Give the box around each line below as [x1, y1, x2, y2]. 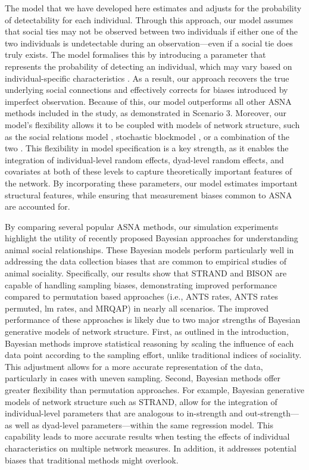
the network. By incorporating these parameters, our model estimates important [5, 176, 298, 189]
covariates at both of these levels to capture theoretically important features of [5, 165, 292, 178]
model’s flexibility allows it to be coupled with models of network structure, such [5, 118, 300, 130]
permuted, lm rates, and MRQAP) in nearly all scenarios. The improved [5, 301, 269, 314]
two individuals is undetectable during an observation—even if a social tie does [5, 36, 293, 49]
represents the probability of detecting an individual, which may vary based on [5, 60, 292, 72]
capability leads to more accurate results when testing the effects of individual [5, 430, 290, 443]
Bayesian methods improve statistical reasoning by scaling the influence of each [5, 337, 294, 349]
